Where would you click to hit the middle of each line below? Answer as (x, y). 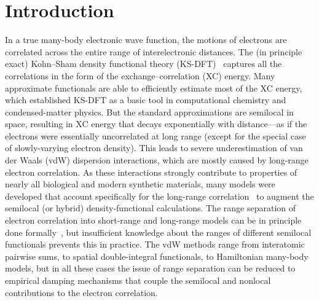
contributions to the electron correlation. (81, 292)
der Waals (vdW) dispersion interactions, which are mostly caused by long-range (157, 160)
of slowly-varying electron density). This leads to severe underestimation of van (154, 148)
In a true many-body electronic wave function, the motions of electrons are (146, 40)
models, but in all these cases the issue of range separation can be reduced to (150, 268)
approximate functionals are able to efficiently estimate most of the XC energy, (154, 88)
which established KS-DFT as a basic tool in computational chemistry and (146, 100)
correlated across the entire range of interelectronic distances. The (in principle (154, 51)
